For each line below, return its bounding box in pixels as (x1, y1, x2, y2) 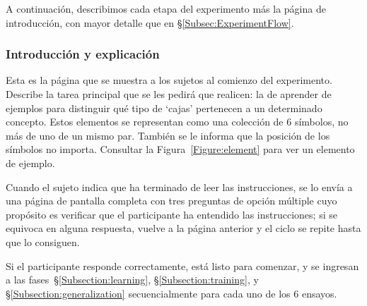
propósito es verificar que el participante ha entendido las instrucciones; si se (6, 207, 337, 221)
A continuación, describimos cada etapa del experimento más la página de (6, 1, 326, 16)
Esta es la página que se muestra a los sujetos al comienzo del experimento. (6, 73, 332, 87)
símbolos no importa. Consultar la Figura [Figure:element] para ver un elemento (6, 142, 355, 157)
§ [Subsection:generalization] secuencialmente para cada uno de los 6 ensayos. (6, 286, 337, 300)
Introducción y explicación (6, 45, 160, 63)
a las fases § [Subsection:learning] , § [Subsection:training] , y (6, 272, 259, 287)
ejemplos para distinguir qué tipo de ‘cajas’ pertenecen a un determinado (6, 100, 322, 115)
